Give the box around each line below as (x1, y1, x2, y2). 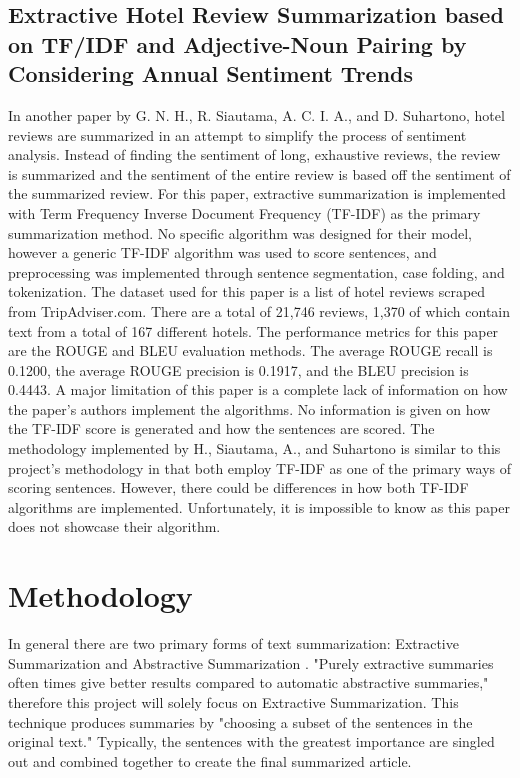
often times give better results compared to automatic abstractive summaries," (8, 672, 489, 693)
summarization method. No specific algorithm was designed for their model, (8, 222, 473, 243)
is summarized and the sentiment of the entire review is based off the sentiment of (8, 163, 511, 184)
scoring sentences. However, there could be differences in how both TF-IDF (8, 477, 469, 498)
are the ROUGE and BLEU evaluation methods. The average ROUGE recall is (8, 340, 493, 361)
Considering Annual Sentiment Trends (8, 58, 414, 89)
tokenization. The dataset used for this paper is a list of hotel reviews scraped (8, 281, 486, 302)
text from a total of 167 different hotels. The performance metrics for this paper (8, 320, 499, 341)
